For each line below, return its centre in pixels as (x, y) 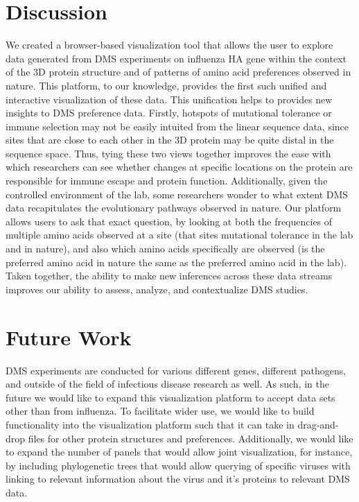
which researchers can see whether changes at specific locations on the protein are (179, 167)
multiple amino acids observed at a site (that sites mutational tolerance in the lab (179, 235)
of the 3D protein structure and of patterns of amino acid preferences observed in (178, 72)
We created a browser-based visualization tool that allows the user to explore (169, 45)
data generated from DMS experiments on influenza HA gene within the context (176, 58)
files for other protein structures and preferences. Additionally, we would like (191, 438)
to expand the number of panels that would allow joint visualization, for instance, (179, 452)
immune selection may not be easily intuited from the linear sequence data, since (177, 126)
